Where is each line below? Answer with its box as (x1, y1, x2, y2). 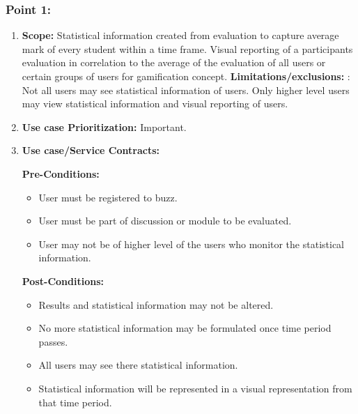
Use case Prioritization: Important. (22, 119, 187, 134)
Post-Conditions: (22, 273, 104, 288)
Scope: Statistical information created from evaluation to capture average (22, 28, 339, 43)
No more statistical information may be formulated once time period (38, 321, 332, 335)
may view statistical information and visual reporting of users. (22, 96, 288, 111)
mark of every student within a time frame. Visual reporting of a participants (22, 41, 353, 56)
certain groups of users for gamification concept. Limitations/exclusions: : (22, 69, 350, 83)
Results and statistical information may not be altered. (38, 297, 274, 312)
